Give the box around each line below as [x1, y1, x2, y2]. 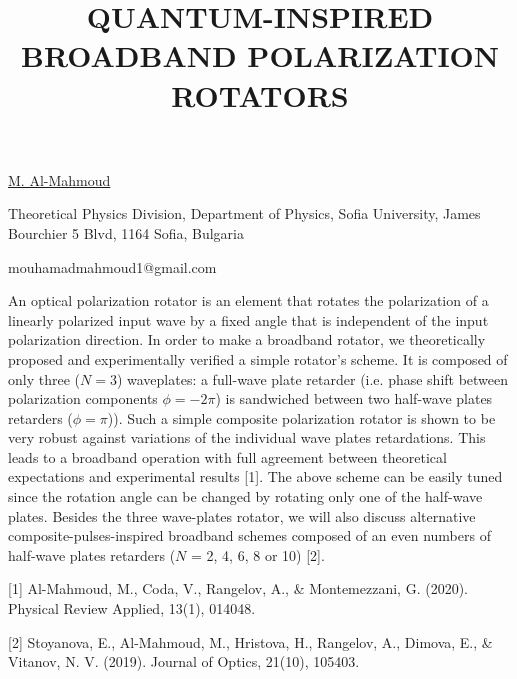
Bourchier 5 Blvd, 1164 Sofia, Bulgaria [8, 222, 244, 243]
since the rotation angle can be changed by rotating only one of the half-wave [8, 486, 483, 507]
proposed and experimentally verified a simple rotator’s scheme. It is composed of [8, 348, 508, 369]
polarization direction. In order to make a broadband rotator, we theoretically [8, 329, 486, 350]
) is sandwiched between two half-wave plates [215, 388, 493, 409]
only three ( [8, 368, 80, 389]
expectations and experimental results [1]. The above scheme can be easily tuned [8, 466, 503, 487]
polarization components [8, 388, 158, 409]
